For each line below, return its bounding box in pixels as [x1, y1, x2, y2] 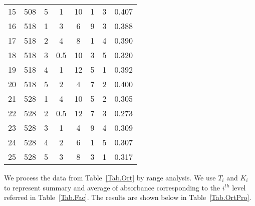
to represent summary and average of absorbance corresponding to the [4, 182, 220, 192]
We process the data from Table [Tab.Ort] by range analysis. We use [4, 172, 216, 182]
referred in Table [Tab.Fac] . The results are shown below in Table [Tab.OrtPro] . [4, 192, 251, 202]
